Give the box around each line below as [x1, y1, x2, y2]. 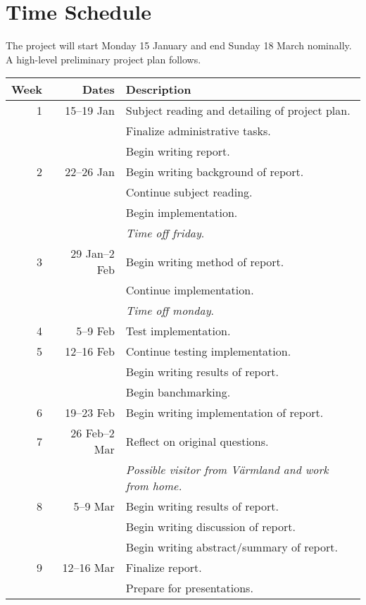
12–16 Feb [65, 343, 115, 360]
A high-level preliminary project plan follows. [6, 51, 201, 66]
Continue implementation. [125, 282, 254, 299]
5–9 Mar [73, 498, 115, 515]
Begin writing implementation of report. [125, 404, 324, 421]
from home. [125, 478, 182, 494]
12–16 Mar [62, 559, 115, 576]
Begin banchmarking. [125, 384, 231, 401]
